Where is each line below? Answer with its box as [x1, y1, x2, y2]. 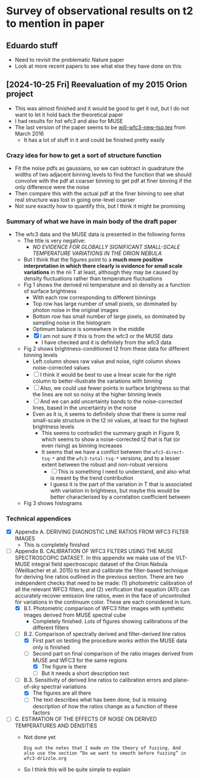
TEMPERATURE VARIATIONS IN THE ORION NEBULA [32, 250, 162, 257]
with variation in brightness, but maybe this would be [50, 487, 180, 494]
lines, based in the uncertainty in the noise [32, 404, 137, 411]
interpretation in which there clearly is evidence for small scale [23, 263, 183, 270]
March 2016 [14, 130, 45, 137]
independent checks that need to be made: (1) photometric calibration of [14, 579, 193, 586]
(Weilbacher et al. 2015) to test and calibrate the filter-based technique [14, 566, 188, 574]
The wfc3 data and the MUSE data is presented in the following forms [14, 231, 185, 238]
